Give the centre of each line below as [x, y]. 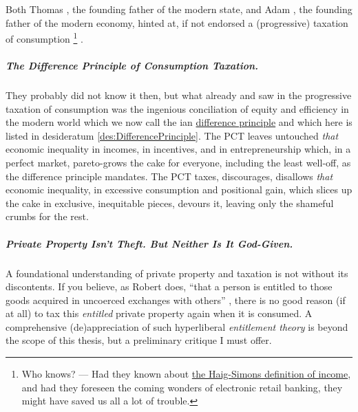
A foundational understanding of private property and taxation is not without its [177, 273]
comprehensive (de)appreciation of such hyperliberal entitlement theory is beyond [177, 326]
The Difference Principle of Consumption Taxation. [132, 66]
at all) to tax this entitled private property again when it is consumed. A [159, 313]
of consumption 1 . [44, 37]
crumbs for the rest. [47, 216]
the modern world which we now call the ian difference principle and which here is [179, 122]
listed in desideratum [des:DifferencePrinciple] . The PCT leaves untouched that [172, 135]
